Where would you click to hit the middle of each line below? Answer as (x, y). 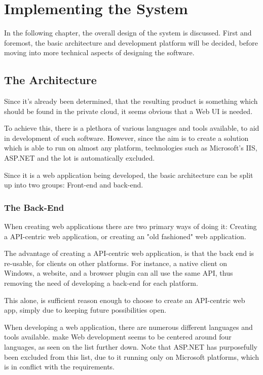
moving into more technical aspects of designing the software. (99, 52)
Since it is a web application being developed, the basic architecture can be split (129, 175)
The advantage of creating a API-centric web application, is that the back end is (129, 253)
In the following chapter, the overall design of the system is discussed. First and (128, 33)
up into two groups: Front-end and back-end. (74, 185)
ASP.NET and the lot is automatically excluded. (80, 158)
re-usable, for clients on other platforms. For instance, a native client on (116, 263)
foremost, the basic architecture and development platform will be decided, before (131, 42)
